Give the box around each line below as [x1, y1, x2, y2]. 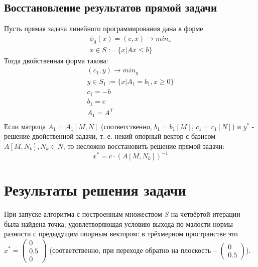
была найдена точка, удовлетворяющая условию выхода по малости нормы [4, 218, 233, 229]
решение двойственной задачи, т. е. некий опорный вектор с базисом [4, 131, 216, 141]
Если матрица [4, 121, 46, 131]
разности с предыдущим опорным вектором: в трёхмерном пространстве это [4, 228, 238, 239]
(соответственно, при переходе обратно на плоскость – [49, 244, 217, 255]
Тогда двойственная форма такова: [4, 55, 108, 65]
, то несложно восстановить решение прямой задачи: [63, 140, 225, 151]
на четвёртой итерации [171, 209, 240, 219]
